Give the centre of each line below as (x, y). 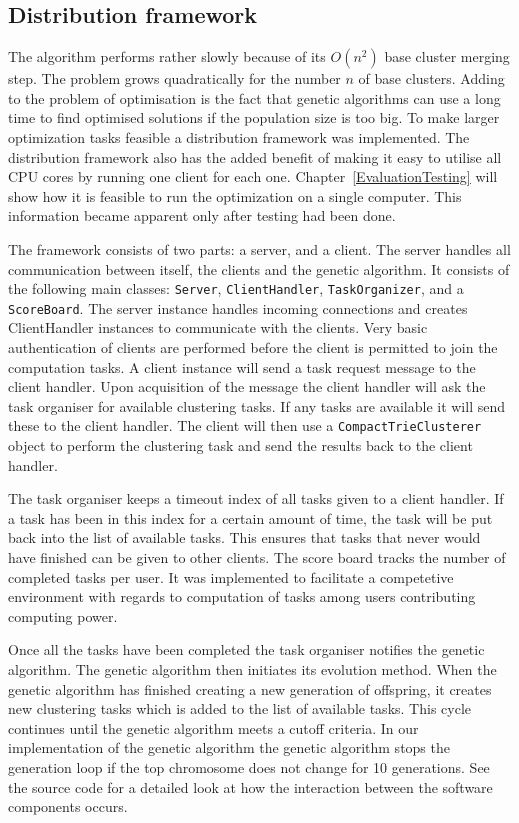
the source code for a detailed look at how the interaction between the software (250, 786)
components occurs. (68, 806)
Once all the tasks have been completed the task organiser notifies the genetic (246, 649)
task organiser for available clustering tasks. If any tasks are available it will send (257, 405)
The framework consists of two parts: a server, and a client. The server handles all (259, 248)
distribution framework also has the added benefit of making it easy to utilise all (255, 156)
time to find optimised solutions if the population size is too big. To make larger (254, 117)
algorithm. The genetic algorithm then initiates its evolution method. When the (252, 669)
